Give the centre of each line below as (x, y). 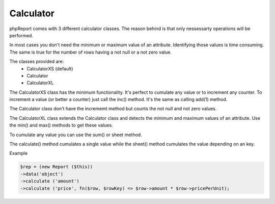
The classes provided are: (37, 62)
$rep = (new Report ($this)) (57, 167)
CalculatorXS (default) (50, 68)
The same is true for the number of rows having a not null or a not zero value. (90, 52)
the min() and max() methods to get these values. (61, 125)
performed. (21, 35)
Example (19, 154)
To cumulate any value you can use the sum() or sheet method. (76, 135)
